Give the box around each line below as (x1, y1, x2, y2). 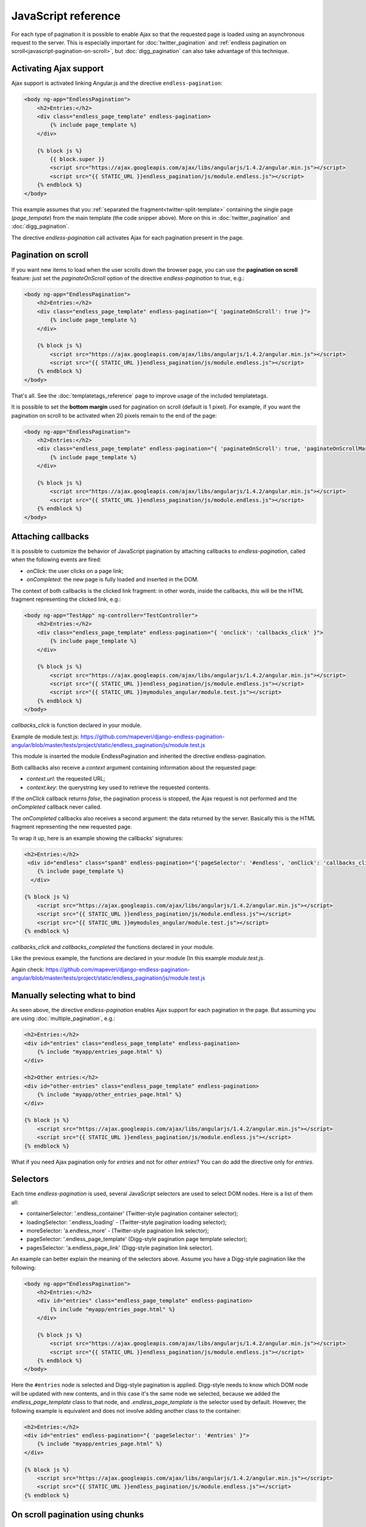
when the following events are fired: (11, 556, 102, 563)
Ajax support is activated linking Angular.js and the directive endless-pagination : (11, 79, 223, 87)
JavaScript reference (11, 9, 121, 23)
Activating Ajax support (11, 64, 104, 74)
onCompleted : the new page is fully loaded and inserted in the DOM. (26, 576, 199, 583)
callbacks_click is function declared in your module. (11, 721, 142, 729)
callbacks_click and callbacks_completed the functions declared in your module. (11, 944, 215, 951)
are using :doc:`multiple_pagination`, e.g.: (11, 1015, 116, 1022)
